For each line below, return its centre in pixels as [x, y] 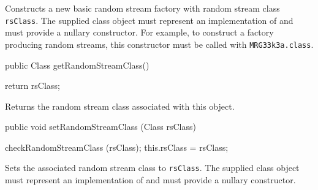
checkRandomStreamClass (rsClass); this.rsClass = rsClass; [117, 147]
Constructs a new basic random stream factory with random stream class [142, 8]
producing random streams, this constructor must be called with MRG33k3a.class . [159, 44]
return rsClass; [32, 85]
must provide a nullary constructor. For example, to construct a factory [139, 32]
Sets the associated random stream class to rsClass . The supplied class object [152, 168]
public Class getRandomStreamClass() [77, 65]
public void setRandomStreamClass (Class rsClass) [100, 127]
